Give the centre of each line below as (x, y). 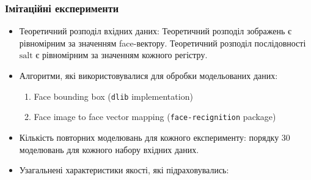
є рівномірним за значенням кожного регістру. (122, 55)
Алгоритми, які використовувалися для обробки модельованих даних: (148, 75)
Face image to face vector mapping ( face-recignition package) (155, 117)
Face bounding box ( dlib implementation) (113, 96)
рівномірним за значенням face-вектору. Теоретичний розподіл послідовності (163, 43)
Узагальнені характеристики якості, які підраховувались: (124, 170)
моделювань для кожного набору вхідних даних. (109, 149)
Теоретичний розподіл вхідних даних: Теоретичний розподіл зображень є (155, 31)
